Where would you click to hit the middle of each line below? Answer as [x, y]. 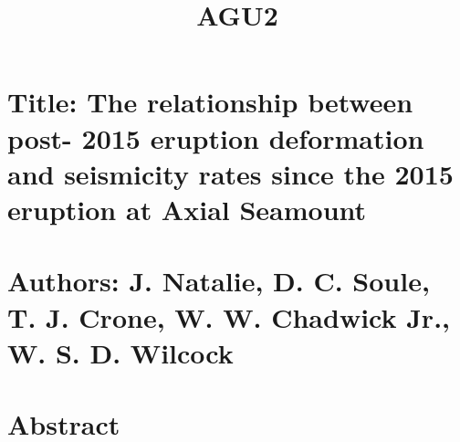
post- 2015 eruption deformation [216, 137]
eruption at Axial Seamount [187, 209]
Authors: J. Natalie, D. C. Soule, [219, 281]
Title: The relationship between [210, 102]
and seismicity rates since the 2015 [230, 173]
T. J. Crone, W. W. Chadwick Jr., [229, 316]
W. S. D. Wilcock [120, 352]
